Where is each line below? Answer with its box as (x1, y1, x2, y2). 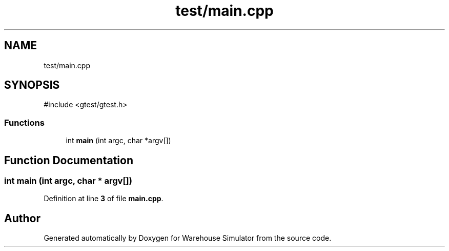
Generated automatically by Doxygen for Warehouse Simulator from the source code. (44, 234, 332, 243)
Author (4, 211, 40, 225)
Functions (4, 117, 45, 128)
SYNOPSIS (4, 79, 60, 92)
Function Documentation (4, 153, 133, 167)
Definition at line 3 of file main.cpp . (44, 194, 164, 203)
